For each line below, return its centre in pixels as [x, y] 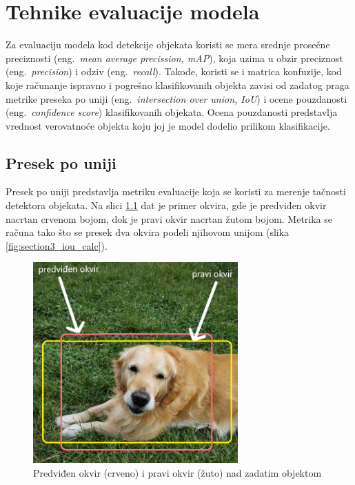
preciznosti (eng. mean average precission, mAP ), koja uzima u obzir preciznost [174, 58]
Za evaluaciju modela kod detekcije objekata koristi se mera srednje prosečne [168, 44]
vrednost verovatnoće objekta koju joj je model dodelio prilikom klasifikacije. [168, 125]
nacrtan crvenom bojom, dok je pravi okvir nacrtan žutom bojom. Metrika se [169, 218]
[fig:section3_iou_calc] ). [57, 245]
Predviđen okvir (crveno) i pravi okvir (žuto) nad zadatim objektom [177, 472]
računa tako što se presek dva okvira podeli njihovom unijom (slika [148, 232]
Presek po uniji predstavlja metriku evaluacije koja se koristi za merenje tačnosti [176, 191]
